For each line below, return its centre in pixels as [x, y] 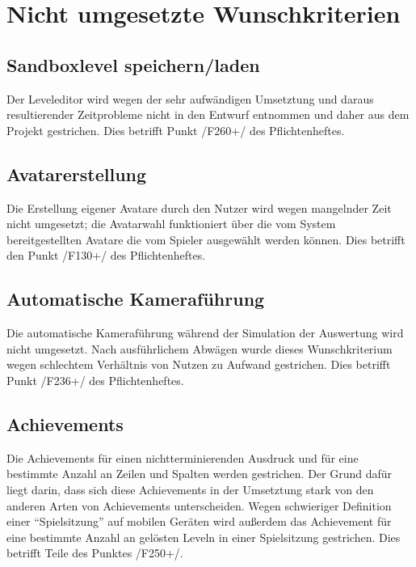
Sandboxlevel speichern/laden [133, 64]
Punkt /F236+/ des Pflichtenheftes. [95, 380]
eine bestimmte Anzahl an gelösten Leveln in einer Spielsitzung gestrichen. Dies [204, 537]
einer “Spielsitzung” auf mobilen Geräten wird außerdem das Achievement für [199, 521]
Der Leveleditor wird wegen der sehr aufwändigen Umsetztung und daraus [190, 98]
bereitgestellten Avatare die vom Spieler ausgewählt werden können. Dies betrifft [206, 239]
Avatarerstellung [77, 173]
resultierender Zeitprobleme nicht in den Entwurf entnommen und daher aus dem [208, 114]
